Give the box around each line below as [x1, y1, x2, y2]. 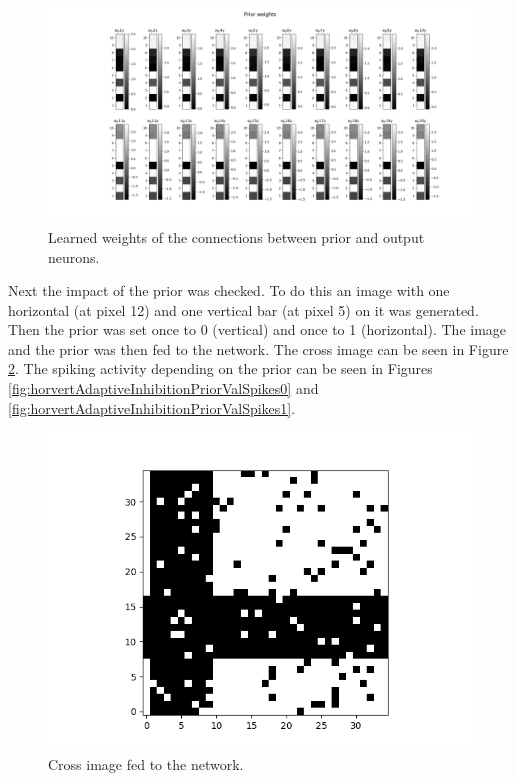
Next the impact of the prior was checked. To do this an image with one [8, 280, 450, 301]
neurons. [48, 246, 100, 267]
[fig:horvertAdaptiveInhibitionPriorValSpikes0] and [8, 378, 319, 399]
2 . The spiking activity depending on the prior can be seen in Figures [8, 358, 433, 379]
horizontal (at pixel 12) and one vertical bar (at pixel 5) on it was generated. [8, 299, 479, 320]
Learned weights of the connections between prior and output [48, 226, 425, 247]
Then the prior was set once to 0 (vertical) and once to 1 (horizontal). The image [8, 319, 507, 340]
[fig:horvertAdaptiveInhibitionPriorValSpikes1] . [8, 397, 296, 418]
